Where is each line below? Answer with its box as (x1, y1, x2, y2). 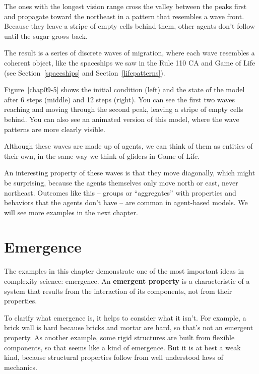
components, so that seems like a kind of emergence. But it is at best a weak (4, 342, 241, 352)
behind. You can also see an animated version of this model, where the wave (4, 113, 239, 124)
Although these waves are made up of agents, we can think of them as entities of (4, 141, 253, 151)
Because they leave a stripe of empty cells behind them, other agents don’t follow (4, 21, 255, 31)
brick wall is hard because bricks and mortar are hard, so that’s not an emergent (4, 322, 253, 333)
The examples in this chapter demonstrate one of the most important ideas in (4, 266, 244, 276)
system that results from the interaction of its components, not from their (4, 285, 232, 296)
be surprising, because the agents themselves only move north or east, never (4, 177, 238, 188)
